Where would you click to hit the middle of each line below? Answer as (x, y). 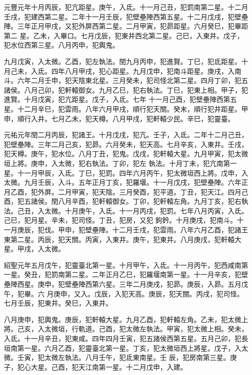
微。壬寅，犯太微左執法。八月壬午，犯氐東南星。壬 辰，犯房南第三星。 (117, 357)
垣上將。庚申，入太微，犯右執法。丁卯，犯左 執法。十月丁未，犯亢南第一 (120, 163)
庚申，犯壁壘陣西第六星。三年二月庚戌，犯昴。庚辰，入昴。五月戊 (143, 284)
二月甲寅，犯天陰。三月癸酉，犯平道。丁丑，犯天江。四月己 (153, 191)
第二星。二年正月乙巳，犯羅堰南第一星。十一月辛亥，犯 (153, 274)
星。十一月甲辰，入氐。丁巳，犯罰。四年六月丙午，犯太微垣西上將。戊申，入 (126, 172)
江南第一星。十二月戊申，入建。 (136, 367)
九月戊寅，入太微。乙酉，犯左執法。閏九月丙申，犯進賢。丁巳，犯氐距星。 (123, 61)
